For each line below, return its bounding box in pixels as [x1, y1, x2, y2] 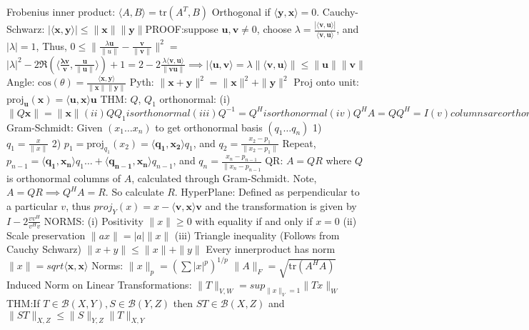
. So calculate [105, 184, 164, 199]
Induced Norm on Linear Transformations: [6, 277, 192, 292]
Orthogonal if [211, 4, 271, 19]
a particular [6, 198, 58, 213]
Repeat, [282, 135, 316, 150]
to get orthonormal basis [155, 119, 263, 134]
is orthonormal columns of [6, 170, 121, 185]
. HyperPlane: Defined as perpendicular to [174, 184, 360, 199]
